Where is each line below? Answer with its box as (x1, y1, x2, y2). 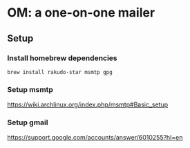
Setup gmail (7, 118, 48, 127)
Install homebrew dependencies (7, 53, 117, 63)
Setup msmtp (7, 84, 54, 94)
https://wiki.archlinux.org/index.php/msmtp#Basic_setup (7, 100, 169, 109)
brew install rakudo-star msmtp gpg (7, 68, 113, 75)
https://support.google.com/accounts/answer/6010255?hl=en (7, 133, 183, 142)
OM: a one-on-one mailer (7, 5, 155, 21)
